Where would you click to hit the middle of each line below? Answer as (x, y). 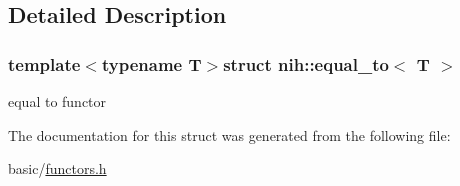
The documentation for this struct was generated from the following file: (229, 134)
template (44, 63)
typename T (151, 63)
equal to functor (57, 101)
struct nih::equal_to (306, 63)
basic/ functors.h (57, 168)
